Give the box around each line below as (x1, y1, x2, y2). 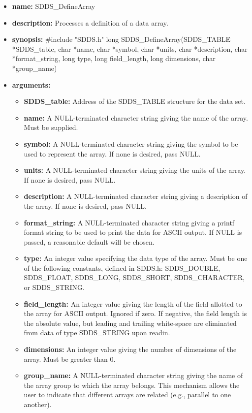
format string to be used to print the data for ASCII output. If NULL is (24, 227, 242, 237)
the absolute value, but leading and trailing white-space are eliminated (24, 318, 237, 328)
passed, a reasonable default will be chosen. (24, 236, 155, 247)
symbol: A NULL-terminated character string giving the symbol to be (24, 138, 238, 149)
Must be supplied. (24, 122, 78, 132)
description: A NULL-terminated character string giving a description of (24, 191, 248, 201)
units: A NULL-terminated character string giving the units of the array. (24, 165, 246, 175)
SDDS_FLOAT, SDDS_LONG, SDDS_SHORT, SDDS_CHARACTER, (24, 272, 245, 283)
